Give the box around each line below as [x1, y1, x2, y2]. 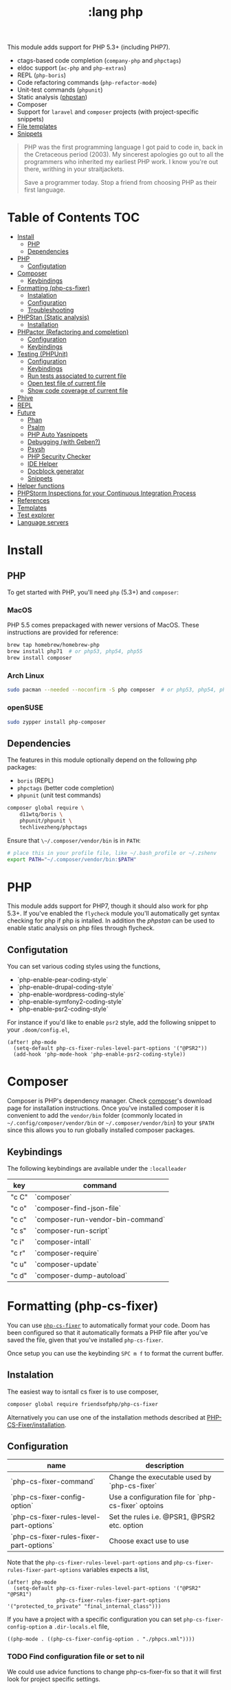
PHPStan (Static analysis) [16, 313, 89, 321]
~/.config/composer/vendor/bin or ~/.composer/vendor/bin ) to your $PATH [7, 1118, 214, 1127]
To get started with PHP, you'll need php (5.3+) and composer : [7, 588, 179, 596]
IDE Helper [27, 460, 58, 468]
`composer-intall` [34, 1237, 91, 1247]
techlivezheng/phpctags [19, 823, 88, 831]
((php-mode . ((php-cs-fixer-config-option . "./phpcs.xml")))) [7, 1636, 195, 1643]
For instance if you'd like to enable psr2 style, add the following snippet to [7, 1018, 217, 1027]
